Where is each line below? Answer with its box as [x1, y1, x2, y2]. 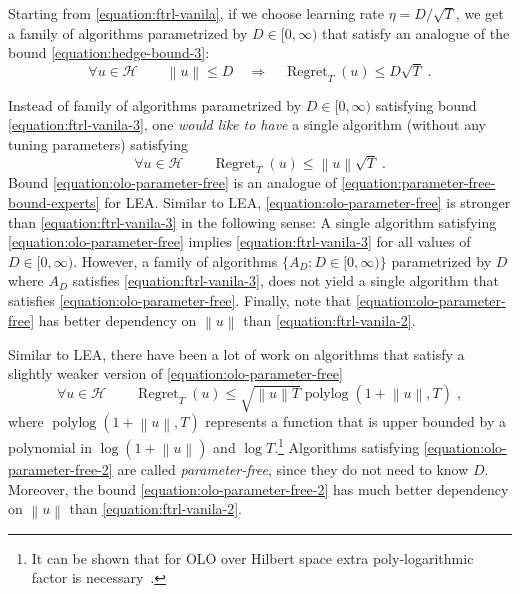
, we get [455, 3, 504, 23]
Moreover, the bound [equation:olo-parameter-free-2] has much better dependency [8, 478, 509, 499]
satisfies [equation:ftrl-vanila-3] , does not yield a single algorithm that [72, 270, 499, 291]
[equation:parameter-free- [341, 172, 496, 193]
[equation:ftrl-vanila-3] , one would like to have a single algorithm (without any [8, 114, 486, 135]
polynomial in [8, 437, 93, 458]
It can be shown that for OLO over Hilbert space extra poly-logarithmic [31, 547, 474, 568]
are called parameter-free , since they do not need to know [117, 459, 469, 480]
